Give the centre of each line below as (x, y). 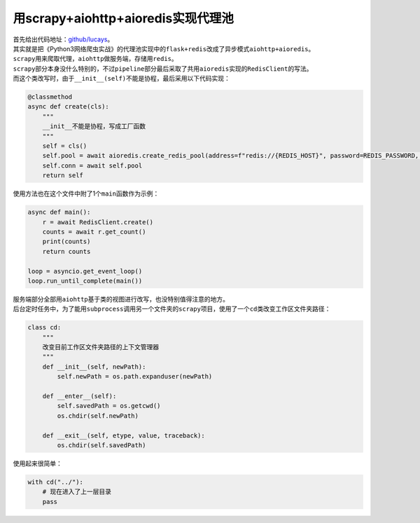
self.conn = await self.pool (92, 165)
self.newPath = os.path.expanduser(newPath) (135, 376)
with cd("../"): (56, 482)
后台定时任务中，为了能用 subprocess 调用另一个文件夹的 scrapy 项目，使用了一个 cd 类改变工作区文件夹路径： (172, 309)
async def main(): (59, 212)
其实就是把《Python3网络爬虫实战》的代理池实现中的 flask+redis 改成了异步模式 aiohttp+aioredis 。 (164, 48)
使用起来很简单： (37, 463)
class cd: (44, 327)
